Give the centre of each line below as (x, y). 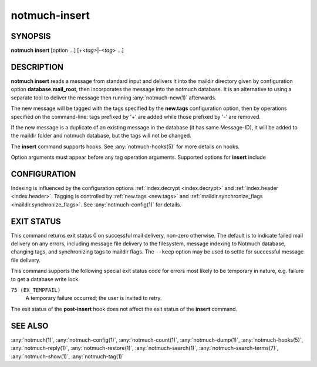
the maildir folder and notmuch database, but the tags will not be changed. (101, 136)
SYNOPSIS (31, 36)
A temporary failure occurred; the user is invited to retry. (94, 298)
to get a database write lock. (45, 279)
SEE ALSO (30, 326)
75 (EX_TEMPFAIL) (36, 290)
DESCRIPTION (37, 67)
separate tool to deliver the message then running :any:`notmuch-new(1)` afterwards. (114, 98)
